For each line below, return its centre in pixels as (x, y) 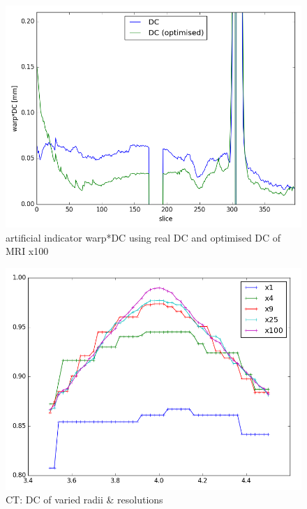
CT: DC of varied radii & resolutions (84, 500)
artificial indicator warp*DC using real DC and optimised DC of (143, 237)
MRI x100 (27, 251)
